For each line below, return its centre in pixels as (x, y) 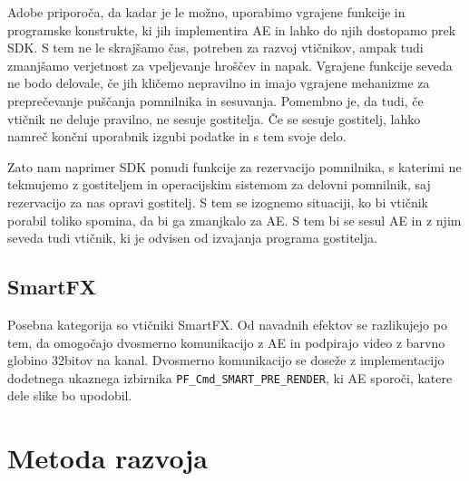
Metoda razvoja (107, 458)
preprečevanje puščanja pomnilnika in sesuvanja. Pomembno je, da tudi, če (215, 100)
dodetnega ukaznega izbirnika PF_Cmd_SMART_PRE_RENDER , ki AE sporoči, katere (230, 377)
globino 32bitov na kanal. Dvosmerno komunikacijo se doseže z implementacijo (226, 360)
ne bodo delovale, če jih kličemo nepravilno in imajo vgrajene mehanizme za (219, 83)
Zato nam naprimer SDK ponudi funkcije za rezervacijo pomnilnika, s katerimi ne (234, 166)
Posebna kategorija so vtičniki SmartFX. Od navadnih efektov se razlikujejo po (227, 324)
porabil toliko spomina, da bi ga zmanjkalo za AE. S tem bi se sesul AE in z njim (234, 220)
